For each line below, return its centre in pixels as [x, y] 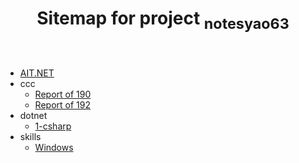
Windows [54, 147]
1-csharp [53, 126]
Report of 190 [63, 94]
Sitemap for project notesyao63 [163, 20]
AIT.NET [37, 73]
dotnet [33, 115]
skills [30, 136]
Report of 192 [62, 104]
